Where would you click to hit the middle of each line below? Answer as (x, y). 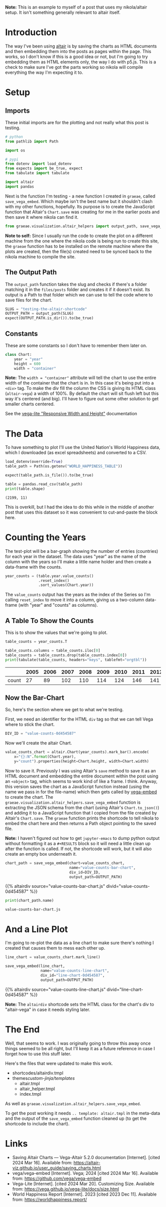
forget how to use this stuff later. (38, 1054)
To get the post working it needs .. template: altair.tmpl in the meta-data (83, 1113)
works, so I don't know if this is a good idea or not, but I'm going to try (77, 56)
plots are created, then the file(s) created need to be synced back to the (79, 251)
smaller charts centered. (30, 404)
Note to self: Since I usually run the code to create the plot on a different (79, 236)
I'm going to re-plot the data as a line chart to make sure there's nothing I (80, 943)
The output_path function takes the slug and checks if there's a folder (76, 284)
